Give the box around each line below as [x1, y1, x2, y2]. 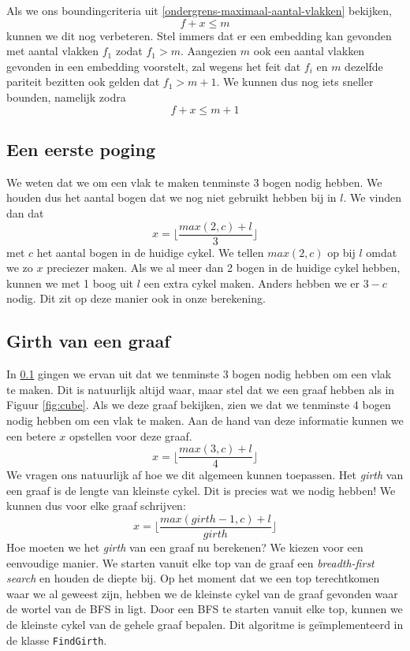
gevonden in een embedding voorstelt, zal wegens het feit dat [6, 58, 301, 74]
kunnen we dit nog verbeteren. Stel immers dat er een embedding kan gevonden [6, 27, 392, 43]
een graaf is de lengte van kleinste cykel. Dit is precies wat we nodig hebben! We [6, 482, 396, 498]
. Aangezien [180, 43, 237, 59]
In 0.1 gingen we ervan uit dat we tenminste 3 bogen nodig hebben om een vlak [6, 366, 392, 382]
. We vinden [343, 189, 401, 206]
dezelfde [345, 58, 383, 74]
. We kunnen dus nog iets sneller [216, 73, 374, 90]
